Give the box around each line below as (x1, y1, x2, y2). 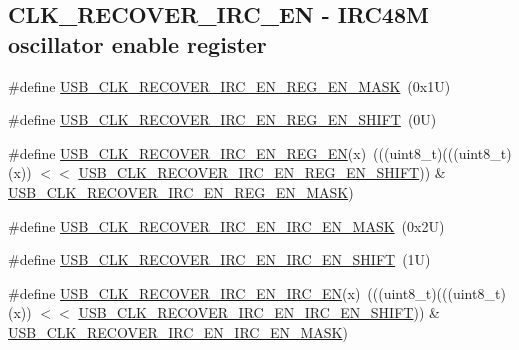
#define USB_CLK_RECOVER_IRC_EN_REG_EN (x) (8, 142, 367, 163)
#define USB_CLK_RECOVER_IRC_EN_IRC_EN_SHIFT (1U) (8, 249, 431, 270)
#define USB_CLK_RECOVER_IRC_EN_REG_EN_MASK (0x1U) (8, 75, 451, 96)
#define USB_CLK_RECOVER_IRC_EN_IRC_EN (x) (8, 282, 361, 303)
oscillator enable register (8, 28, 267, 59)
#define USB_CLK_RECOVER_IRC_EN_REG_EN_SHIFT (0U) (8, 109, 437, 130)
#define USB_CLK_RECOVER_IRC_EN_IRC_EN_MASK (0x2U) (8, 215, 445, 236)
